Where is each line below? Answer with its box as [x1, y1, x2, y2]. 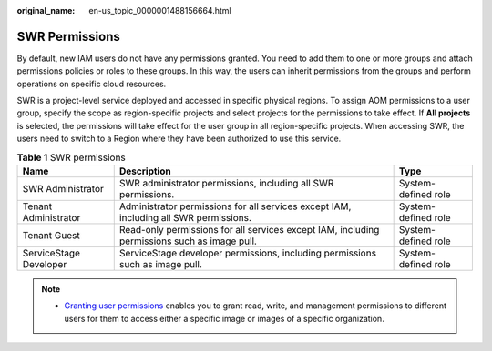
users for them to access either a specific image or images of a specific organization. [64, 313, 384, 324]
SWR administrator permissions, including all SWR [118, 177, 334, 190]
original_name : [16, 5, 76, 15]
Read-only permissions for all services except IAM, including [118, 224, 380, 236]
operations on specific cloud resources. [16, 78, 167, 89]
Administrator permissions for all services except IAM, [118, 200, 352, 213]
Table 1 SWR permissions [16, 151, 127, 164]
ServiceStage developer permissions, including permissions [118, 246, 377, 259]
